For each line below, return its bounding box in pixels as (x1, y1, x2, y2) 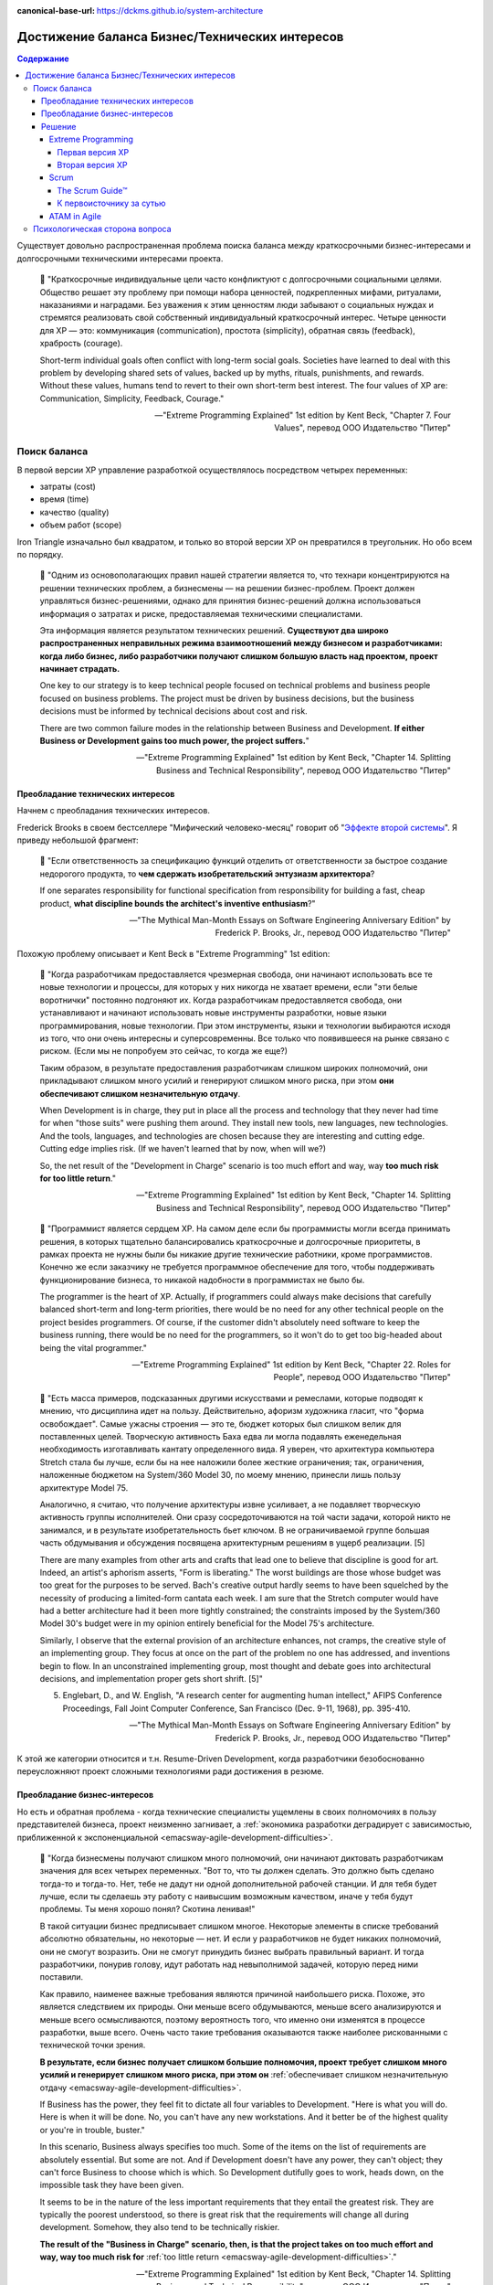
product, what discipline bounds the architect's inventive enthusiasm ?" (39, 898, 316, 909)
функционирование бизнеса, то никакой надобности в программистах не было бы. (39, 1274, 365, 1285)
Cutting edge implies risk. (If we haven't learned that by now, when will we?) (39, 1143, 327, 1154)
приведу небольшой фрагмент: (16, 834, 139, 845)
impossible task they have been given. (39, 2180, 184, 2191)
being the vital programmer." (39, 1342, 148, 1353)
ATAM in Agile (48, 210, 102, 221)
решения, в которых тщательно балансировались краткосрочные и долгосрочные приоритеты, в (39, 1236, 421, 1247)
